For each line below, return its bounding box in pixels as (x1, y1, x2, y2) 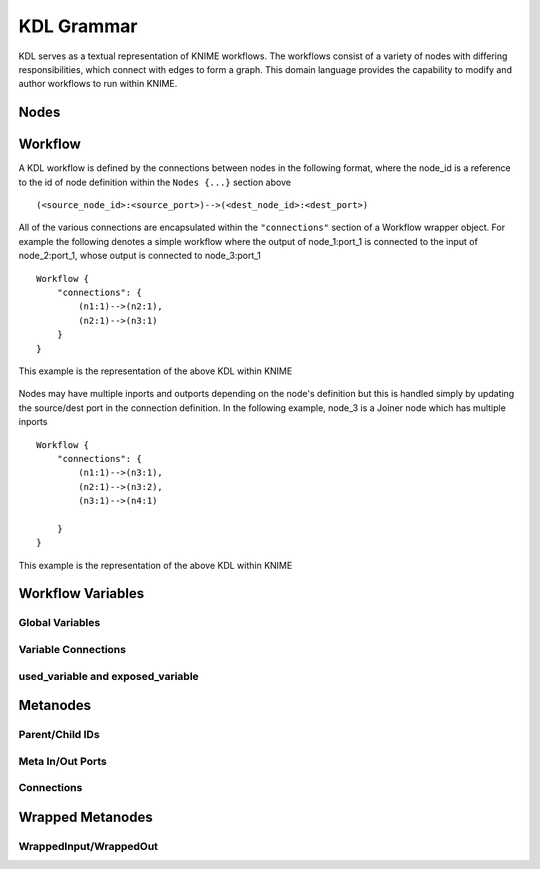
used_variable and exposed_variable (18, 669, 199, 683)
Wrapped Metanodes (18, 808, 154, 825)
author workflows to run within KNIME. (18, 78, 178, 90)
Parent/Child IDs (18, 728, 100, 742)
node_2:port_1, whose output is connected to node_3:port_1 (18, 250, 262, 262)
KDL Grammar (18, 15, 138, 37)
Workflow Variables (18, 585, 145, 602)
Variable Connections (18, 642, 127, 656)
